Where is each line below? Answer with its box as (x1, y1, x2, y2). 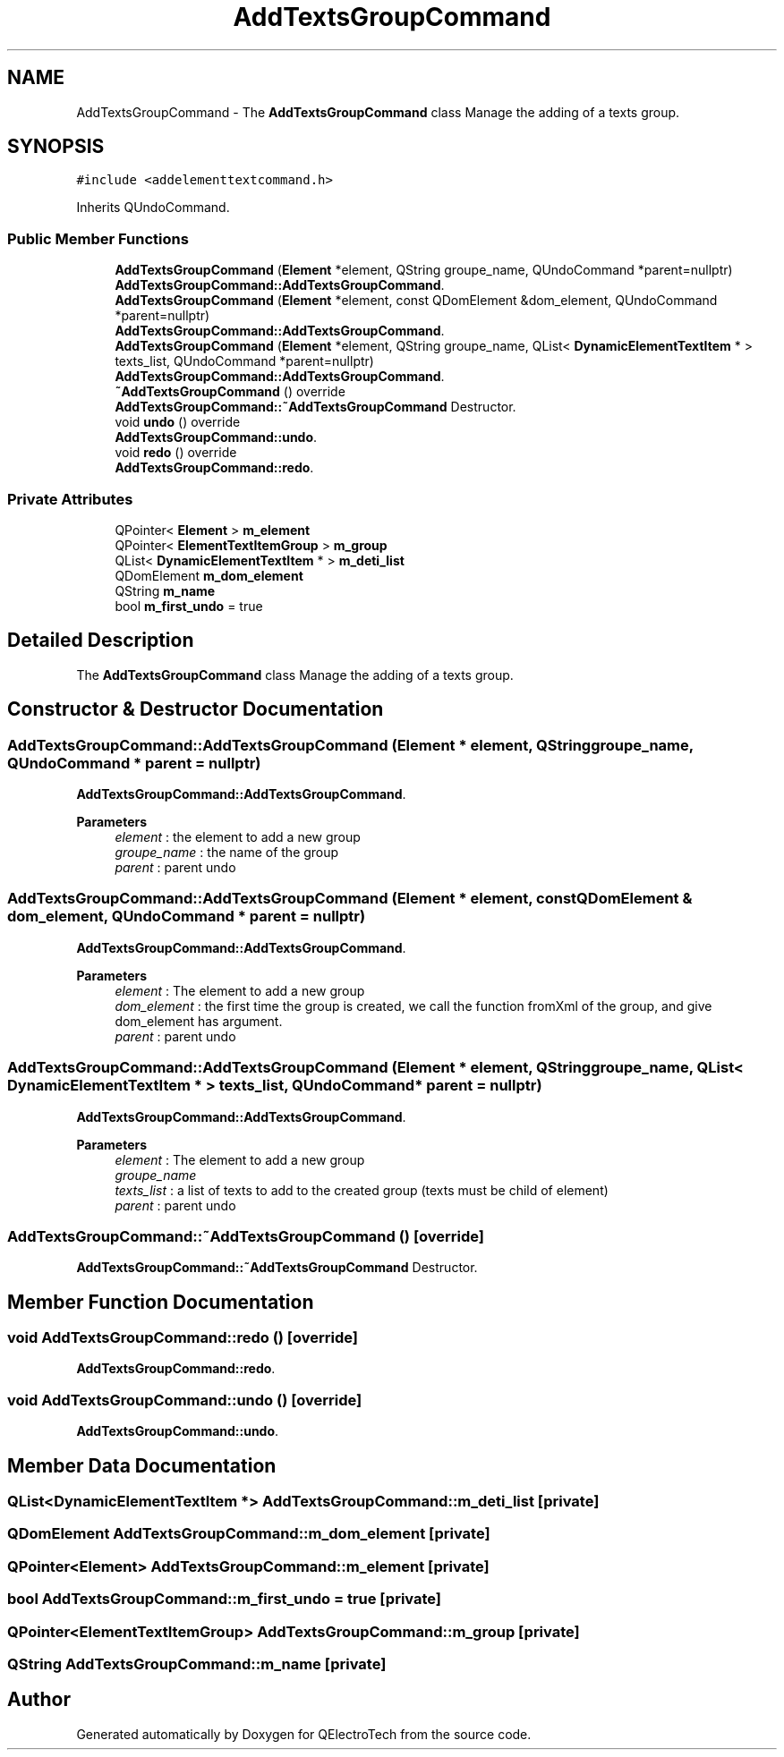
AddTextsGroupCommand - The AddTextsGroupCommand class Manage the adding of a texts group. (76, 104, 680, 120)
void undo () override (115, 414, 241, 430)
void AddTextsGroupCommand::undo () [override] (7, 1390, 362, 1409)
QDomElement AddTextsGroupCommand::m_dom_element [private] (7, 1524, 490, 1543)
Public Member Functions (7, 229, 189, 248)
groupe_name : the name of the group (115, 845, 339, 860)
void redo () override (115, 445, 237, 461)
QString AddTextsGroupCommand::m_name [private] (7, 1654, 387, 1673)
